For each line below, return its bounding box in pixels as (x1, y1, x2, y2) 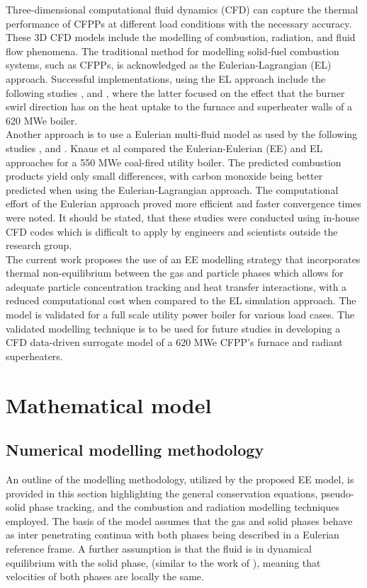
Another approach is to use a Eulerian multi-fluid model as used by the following (6, 127, 358, 142)
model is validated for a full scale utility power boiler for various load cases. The (6, 307, 355, 322)
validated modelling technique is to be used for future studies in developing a (6, 321, 341, 335)
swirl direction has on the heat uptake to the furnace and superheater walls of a (6, 99, 352, 114)
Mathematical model (6, 390, 212, 419)
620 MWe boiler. (6, 113, 78, 127)
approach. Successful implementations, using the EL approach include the (6, 71, 326, 86)
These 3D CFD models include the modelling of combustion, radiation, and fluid (6, 30, 356, 45)
